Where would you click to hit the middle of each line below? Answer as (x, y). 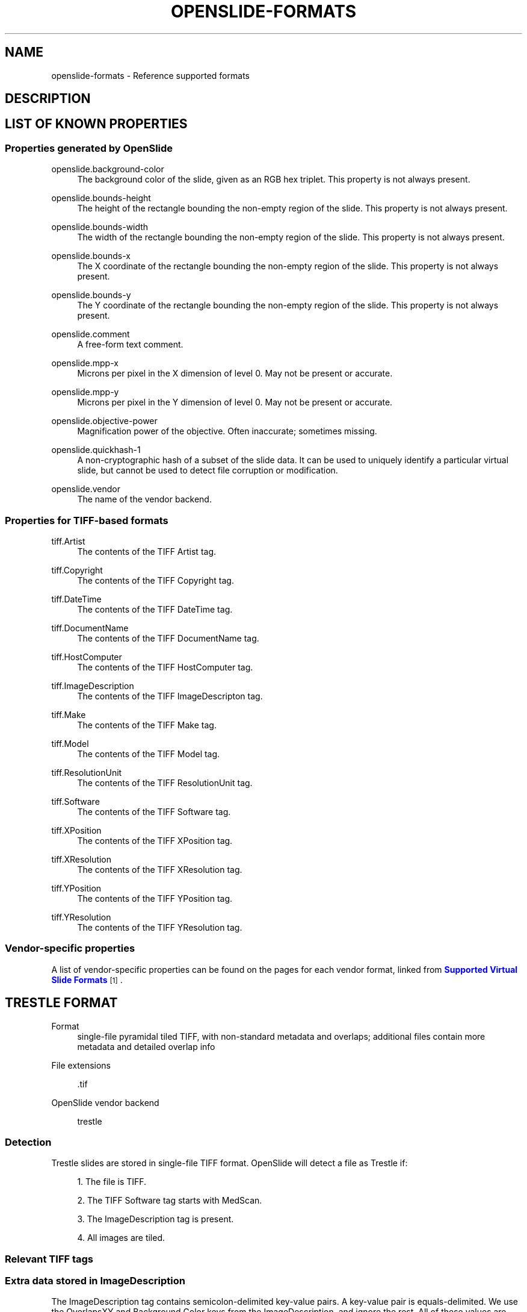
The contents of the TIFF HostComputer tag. (165, 667)
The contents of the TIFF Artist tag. (147, 551)
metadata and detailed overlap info (146, 1046)
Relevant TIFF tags (49, 1259)
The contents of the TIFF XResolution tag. (160, 869)
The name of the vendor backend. (144, 499)
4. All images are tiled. (121, 1238)
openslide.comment (91, 334)
